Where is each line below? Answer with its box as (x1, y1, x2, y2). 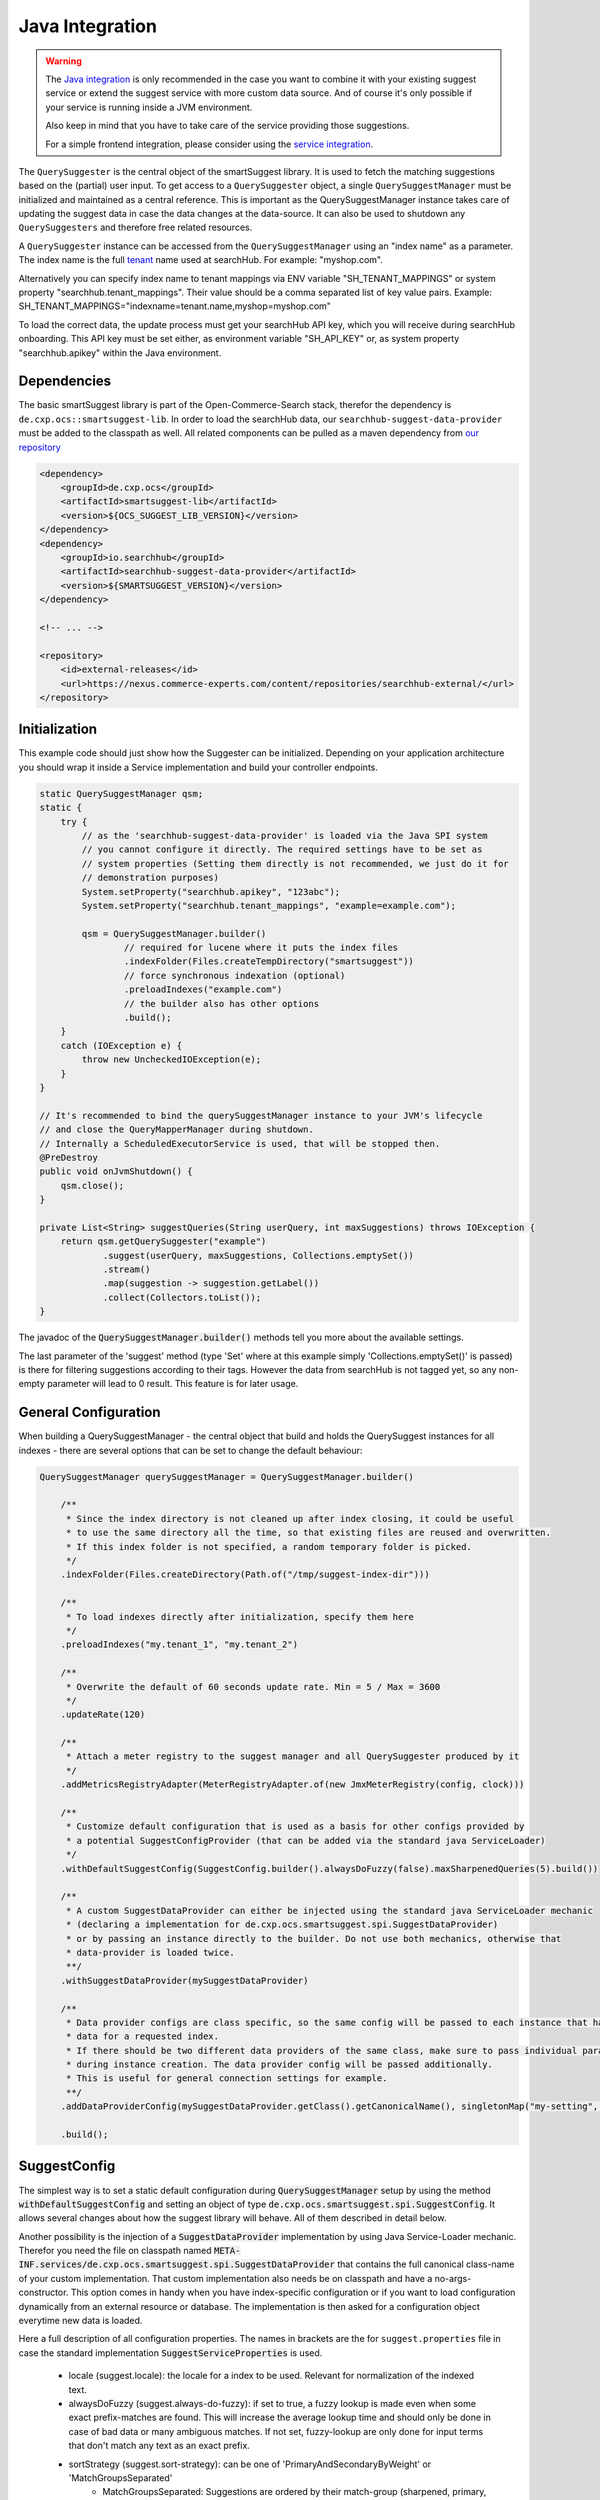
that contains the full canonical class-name (336, 2258, 515, 2270)
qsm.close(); (60, 1180, 125, 1191)
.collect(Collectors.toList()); (102, 1291, 262, 1303)
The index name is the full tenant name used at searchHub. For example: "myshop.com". (18, 254, 384, 266)
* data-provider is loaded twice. (65, 1946, 235, 1958)
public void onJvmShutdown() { (39, 1166, 194, 1177)
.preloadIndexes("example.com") (123, 984, 283, 995)
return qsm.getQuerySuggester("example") (60, 1236, 267, 1247)
